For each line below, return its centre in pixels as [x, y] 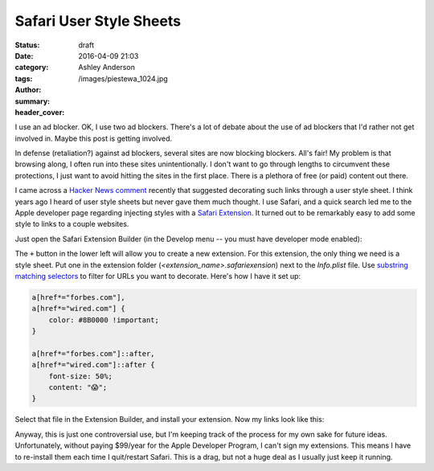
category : [32, 68]
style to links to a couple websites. [72, 224]
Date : [24, 55]
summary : [33, 101]
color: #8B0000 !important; [104, 320]
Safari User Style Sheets [98, 21]
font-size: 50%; [80, 376]
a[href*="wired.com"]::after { [94, 365]
